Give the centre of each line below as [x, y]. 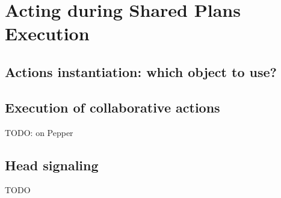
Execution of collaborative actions [113, 107]
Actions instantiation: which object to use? [141, 71]
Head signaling [52, 165]
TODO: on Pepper [39, 132]
